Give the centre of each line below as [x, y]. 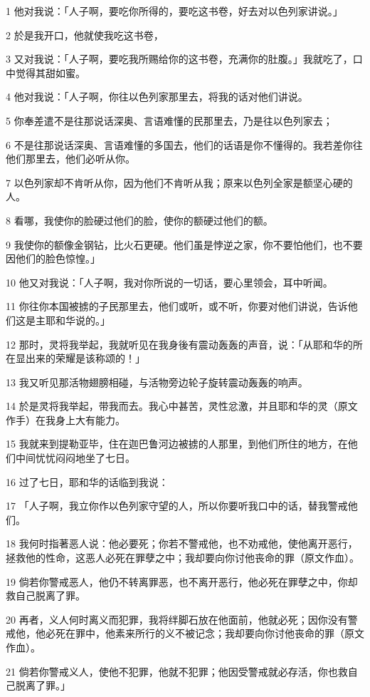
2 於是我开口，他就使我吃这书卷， [85, 35]
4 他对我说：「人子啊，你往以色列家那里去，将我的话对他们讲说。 [157, 97]
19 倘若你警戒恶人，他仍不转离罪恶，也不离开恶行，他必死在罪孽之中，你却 [182, 581]
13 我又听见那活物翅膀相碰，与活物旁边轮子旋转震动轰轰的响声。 [157, 382]
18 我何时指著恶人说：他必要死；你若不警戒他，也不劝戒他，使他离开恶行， [182, 543]
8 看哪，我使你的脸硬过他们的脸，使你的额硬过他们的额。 [139, 220]
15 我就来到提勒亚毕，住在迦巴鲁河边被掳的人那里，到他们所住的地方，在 [177, 444]
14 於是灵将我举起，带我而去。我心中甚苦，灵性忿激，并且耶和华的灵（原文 [182, 406]
